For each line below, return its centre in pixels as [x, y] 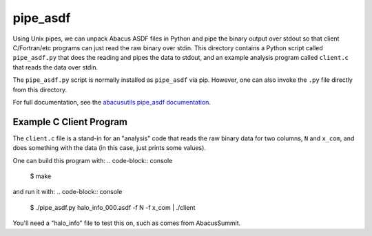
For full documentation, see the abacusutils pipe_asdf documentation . [112, 102]
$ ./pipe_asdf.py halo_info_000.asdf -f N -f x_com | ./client [113, 207]
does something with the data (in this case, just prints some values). [110, 148]
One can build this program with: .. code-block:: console [93, 160]
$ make [41, 176]
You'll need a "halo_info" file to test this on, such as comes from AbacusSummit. [127, 223]
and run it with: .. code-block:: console [68, 192]
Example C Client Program [70, 121]
